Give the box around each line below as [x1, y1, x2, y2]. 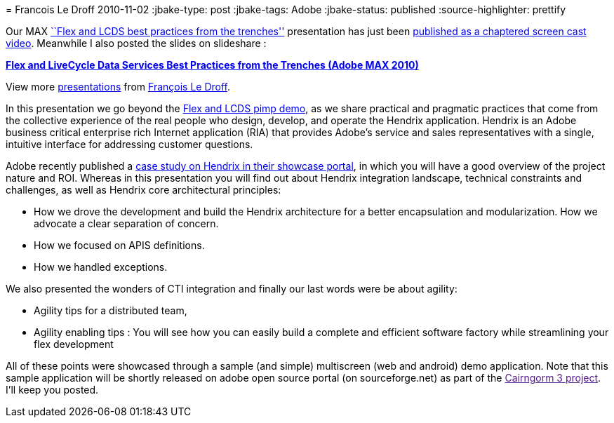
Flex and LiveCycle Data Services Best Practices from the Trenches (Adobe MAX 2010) [6, 59, 419, 71]
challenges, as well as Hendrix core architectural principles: [6, 184, 281, 196]
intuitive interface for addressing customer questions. [6, 138, 253, 150]
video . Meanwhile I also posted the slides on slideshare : [6, 37, 267, 49]
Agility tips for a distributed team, [34, 304, 187, 316]
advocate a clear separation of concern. [34, 217, 219, 229]
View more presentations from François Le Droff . [6, 81, 231, 93]
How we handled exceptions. [34, 261, 168, 273]
